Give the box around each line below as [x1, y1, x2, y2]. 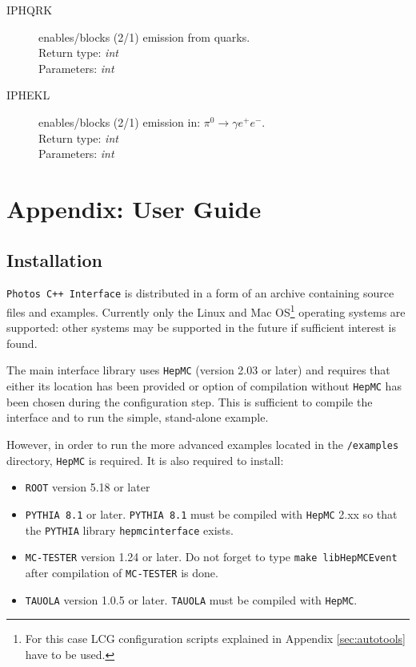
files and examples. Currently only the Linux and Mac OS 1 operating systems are [6, 301, 406, 320]
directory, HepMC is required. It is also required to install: [6, 451, 284, 468]
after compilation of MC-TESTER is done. [25, 564, 218, 580]
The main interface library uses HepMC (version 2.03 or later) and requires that [6, 362, 390, 378]
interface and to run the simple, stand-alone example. [6, 409, 269, 426]
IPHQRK [6, 2, 53, 18]
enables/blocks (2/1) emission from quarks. [38, 28, 250, 45]
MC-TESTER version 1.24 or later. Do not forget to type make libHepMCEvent [25, 548, 398, 565]
